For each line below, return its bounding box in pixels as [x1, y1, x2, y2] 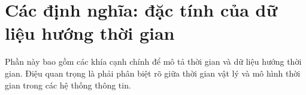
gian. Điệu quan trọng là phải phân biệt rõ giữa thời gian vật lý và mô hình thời [5, 66, 301, 79]
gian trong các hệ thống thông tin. [5, 78, 131, 91]
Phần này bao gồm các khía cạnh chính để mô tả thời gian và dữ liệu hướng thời [5, 55, 302, 68]
